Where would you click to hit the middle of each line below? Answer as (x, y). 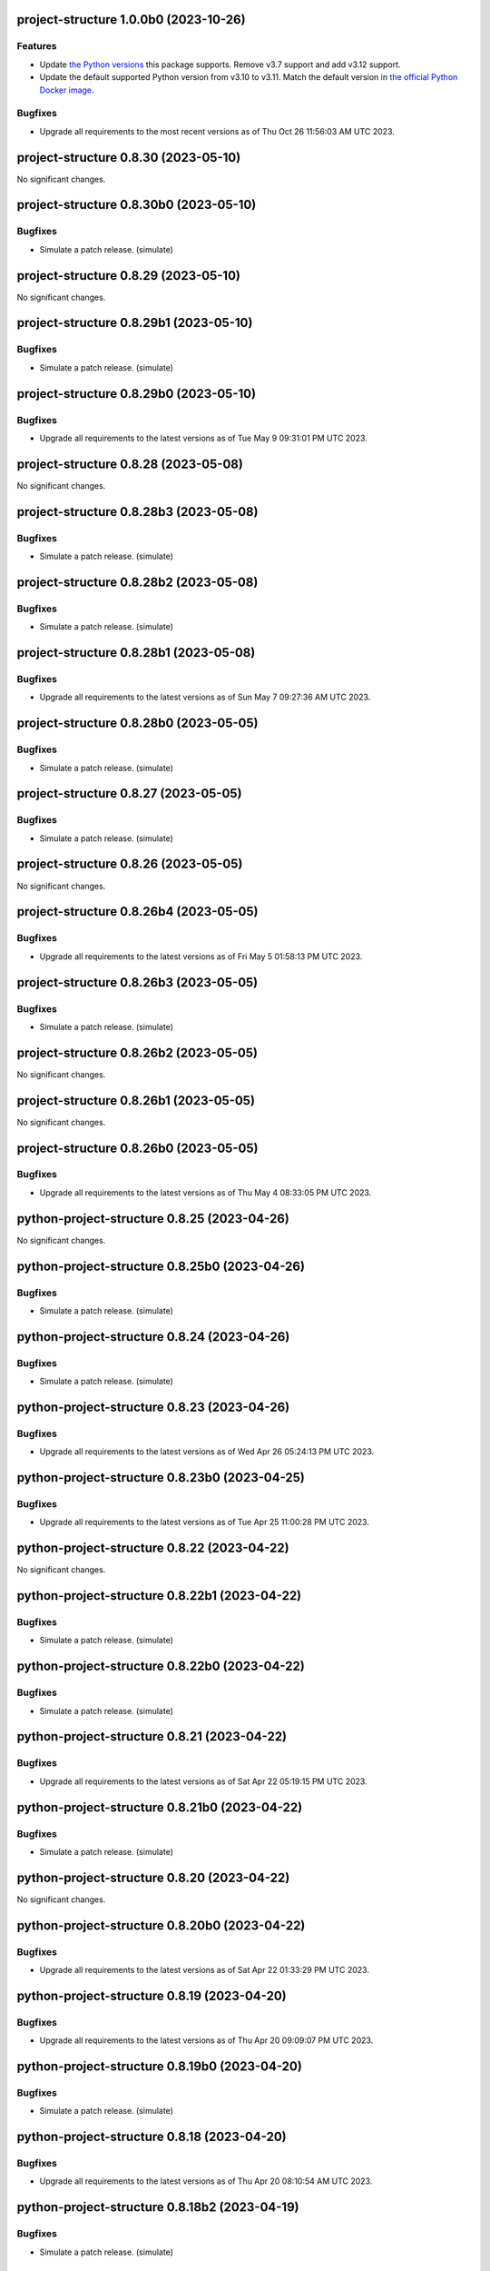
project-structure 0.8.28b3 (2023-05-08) (137, 512)
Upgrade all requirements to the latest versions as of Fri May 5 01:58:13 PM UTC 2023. (201, 956)
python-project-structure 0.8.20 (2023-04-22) (153, 1877)
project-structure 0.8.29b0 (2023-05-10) (137, 394)
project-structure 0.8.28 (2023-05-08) (130, 464)
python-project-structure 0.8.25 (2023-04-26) (153, 1219)
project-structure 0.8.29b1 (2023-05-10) (135, 323)
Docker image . (67, 90)
